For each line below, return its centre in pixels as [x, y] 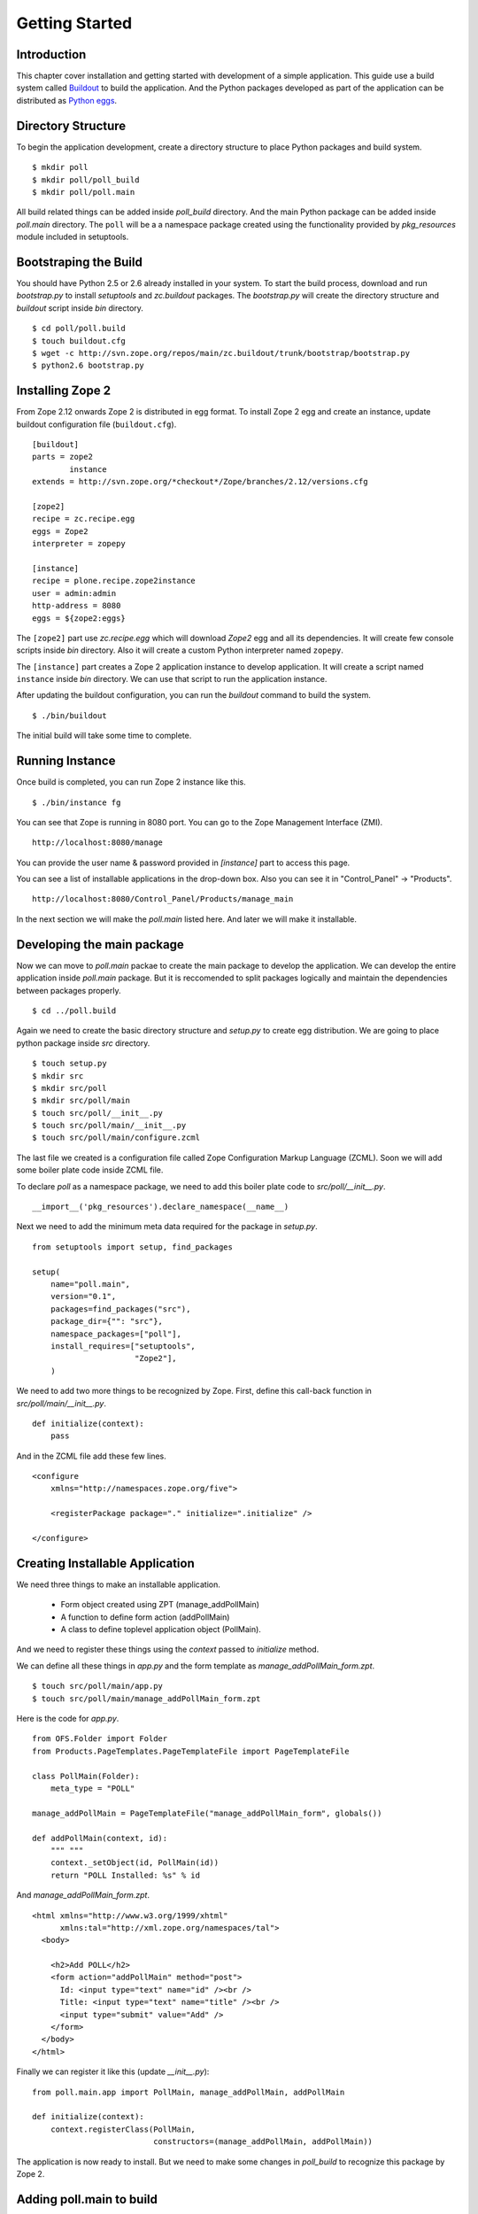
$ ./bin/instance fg [77, 802]
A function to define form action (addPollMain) [145, 1617]
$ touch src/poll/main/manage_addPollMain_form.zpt [146, 1699]
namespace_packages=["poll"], [116, 1334]
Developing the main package [100, 944]
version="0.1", [83, 1297]
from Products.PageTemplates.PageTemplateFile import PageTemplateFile [191, 1751]
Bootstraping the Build [80, 262]
